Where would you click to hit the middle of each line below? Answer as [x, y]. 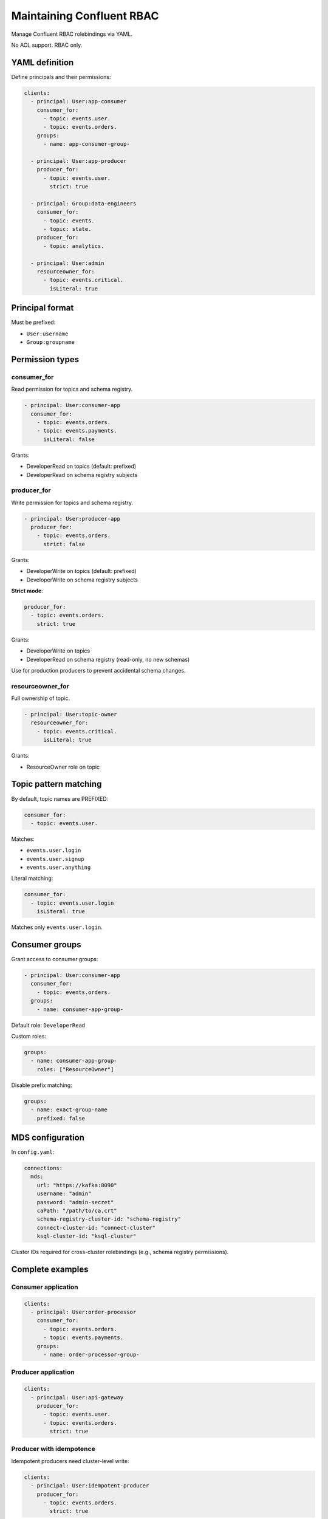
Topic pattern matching [56, 784]
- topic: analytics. [74, 246]
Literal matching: [32, 879]
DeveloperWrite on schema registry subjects [82, 580]
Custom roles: [29, 1037]
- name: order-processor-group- [91, 1355]
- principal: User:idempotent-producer [90, 1486]
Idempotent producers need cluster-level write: [70, 1461]
